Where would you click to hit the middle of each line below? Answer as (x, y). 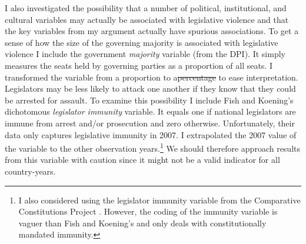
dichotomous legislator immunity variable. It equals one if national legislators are (150, 111)
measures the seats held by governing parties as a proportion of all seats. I (139, 65)
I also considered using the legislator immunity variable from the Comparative (159, 200)
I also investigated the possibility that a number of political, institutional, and (146, 8)
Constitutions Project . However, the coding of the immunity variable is (148, 211)
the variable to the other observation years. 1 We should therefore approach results (153, 147)
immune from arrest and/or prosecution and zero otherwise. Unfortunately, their (150, 123)
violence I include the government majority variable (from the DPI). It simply (145, 54)
